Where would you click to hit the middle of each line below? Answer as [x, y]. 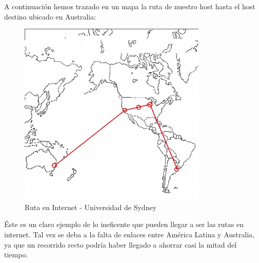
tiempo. [16, 255]
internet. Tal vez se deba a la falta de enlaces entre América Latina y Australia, [129, 234]
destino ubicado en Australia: [50, 16]
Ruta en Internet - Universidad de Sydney [91, 207]
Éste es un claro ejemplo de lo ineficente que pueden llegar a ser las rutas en [124, 224]
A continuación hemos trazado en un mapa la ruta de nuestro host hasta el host [130, 6]
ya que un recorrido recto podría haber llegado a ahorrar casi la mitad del [121, 244]
